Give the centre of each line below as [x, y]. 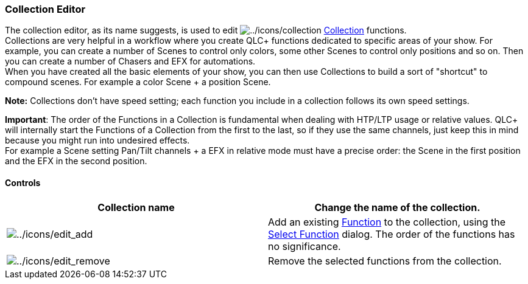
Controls [23, 182]
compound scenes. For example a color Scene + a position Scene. [138, 82]
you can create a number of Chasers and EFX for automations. [130, 61]
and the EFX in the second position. [76, 161]
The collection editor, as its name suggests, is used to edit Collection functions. [206, 30]
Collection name [136, 207]
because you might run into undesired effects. [97, 140]
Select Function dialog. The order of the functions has [392, 234]
